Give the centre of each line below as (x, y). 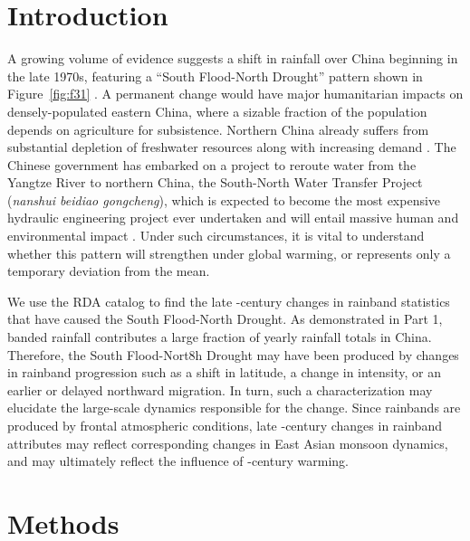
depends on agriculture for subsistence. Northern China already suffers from (218, 129)
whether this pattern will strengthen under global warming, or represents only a (229, 253)
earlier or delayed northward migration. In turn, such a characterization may (220, 389)
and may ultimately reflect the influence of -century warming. (178, 461)
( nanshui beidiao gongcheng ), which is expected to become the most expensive (224, 199)
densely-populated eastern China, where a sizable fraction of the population (217, 111)
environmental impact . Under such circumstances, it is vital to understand (216, 236)
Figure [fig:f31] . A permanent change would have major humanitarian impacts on (235, 94)
